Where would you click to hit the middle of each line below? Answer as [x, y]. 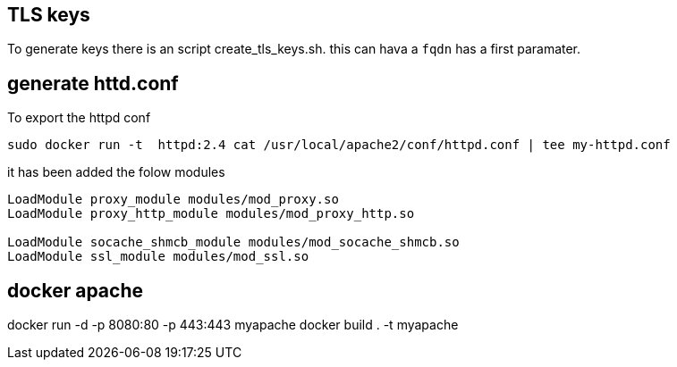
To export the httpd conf [79, 118]
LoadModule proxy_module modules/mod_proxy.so [173, 200]
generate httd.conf [93, 83]
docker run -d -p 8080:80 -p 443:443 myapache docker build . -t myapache [233, 325]
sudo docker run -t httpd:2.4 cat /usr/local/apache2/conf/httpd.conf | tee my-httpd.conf [339, 145]
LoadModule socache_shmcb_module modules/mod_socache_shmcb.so [233, 242]
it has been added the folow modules [116, 172]
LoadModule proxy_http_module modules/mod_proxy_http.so [211, 214]
